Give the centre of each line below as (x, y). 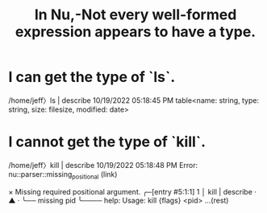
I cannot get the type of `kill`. (107, 142)
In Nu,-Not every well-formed (136, 15)
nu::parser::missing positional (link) (63, 175)
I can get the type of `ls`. (92, 77)
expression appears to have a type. (136, 32)
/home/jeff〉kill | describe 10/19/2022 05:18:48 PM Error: (103, 165)
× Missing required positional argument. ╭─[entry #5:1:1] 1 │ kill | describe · (132, 191)
